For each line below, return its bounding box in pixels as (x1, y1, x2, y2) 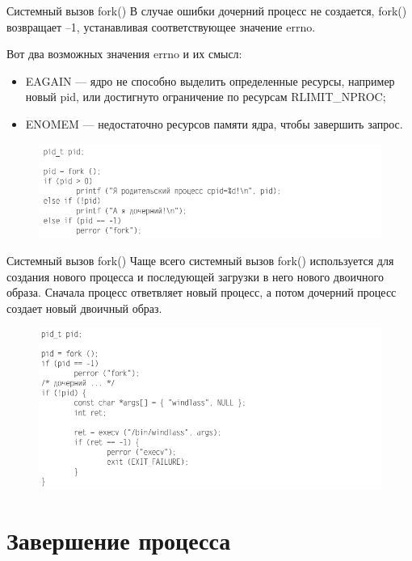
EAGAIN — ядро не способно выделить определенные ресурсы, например (25, 72, 395, 89)
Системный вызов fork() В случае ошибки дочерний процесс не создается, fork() (6, 2, 407, 19)
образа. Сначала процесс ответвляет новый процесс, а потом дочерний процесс (6, 284, 397, 301)
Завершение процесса (6, 524, 231, 557)
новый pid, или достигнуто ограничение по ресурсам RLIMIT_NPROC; (25, 88, 386, 105)
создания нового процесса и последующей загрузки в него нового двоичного (6, 268, 384, 285)
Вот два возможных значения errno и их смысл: (6, 45, 242, 62)
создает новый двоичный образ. (6, 300, 162, 317)
